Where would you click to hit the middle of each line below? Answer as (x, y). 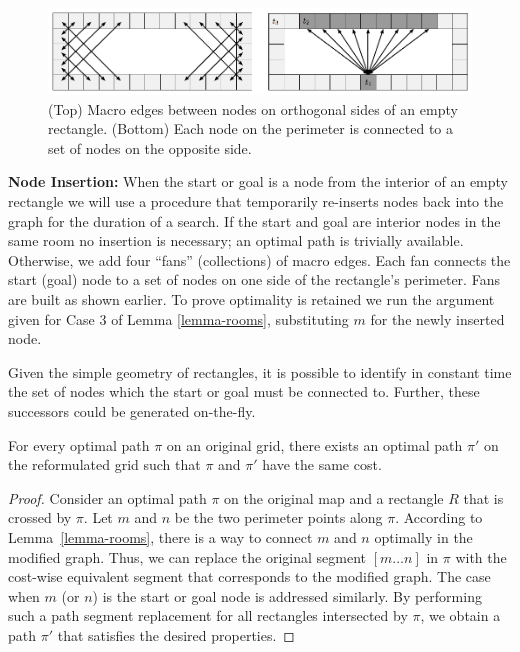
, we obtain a (460, 615)
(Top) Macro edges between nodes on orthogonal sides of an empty (253, 108)
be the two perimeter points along (278, 517)
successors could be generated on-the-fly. (132, 410)
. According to (439, 517)
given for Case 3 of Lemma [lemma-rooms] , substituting (178, 318)
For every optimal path (79, 444)
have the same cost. (322, 464)
